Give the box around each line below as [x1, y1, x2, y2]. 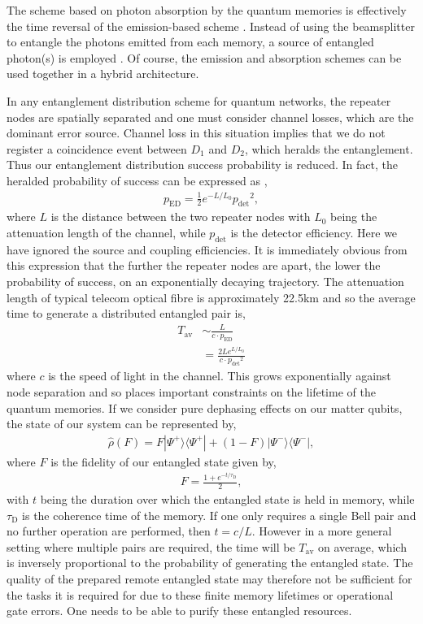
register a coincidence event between [7, 140, 187, 157]
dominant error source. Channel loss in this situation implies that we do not [7, 124, 386, 141]
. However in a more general [251, 522, 392, 539]
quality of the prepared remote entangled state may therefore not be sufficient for [7, 570, 412, 587]
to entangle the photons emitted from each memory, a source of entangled [7, 33, 374, 50]
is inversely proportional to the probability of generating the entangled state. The [7, 554, 413, 571]
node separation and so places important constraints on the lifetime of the [7, 383, 376, 400]
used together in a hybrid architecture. [7, 65, 199, 82]
